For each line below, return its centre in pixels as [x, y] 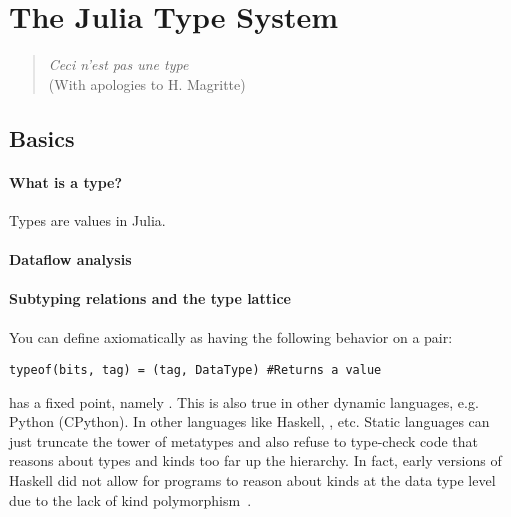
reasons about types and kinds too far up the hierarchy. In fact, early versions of [255, 460]
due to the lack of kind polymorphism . [130, 499]
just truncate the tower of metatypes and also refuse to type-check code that [243, 440]
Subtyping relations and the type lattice [150, 298]
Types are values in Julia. [87, 219]
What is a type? [66, 181]
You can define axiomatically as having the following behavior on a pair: [231, 337]
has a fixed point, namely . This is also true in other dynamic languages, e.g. [244, 401]
